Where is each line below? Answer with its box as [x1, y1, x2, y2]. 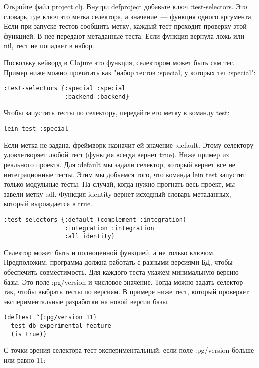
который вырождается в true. [4, 198, 92, 209]
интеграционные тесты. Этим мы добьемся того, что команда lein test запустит [4, 169, 246, 179]
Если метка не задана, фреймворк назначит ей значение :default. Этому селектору [4, 139, 254, 150]
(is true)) [11, 330, 47, 338]
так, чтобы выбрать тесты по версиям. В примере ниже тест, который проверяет [4, 286, 249, 297]
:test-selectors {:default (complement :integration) [4, 216, 187, 223]
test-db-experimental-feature [11, 322, 111, 330]
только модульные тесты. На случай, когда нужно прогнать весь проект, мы [4, 179, 235, 189]
